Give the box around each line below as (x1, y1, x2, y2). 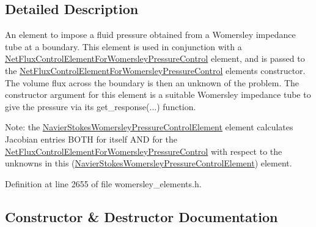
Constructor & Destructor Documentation (5, 207, 278, 226)
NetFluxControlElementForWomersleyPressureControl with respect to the (5, 144, 282, 157)
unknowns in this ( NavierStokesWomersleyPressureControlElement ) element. (5, 157, 292, 169)
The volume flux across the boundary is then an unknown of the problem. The (5, 76, 299, 89)
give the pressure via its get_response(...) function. (5, 100, 196, 113)
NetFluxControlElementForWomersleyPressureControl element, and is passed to (5, 52, 305, 65)
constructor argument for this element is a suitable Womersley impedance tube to (5, 88, 311, 101)
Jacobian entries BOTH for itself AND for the (5, 132, 178, 145)
